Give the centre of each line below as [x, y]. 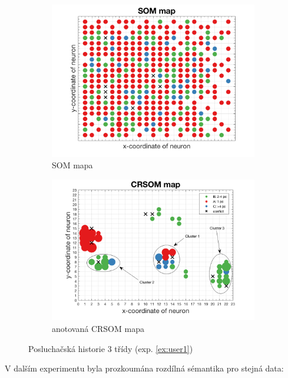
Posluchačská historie [67, 348]
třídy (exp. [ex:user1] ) [154, 348]
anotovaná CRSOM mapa [98, 328]
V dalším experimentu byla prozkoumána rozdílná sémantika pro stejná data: [144, 368]
